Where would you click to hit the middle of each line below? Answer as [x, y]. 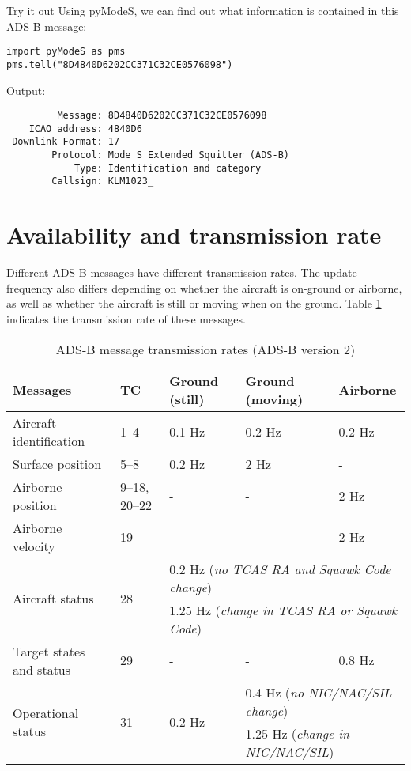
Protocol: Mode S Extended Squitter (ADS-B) [170, 155]
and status [42, 669]
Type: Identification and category [168, 168]
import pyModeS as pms [66, 52]
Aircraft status [53, 599]
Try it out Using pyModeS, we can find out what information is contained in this [203, 10]
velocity [34, 546]
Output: [26, 90]
